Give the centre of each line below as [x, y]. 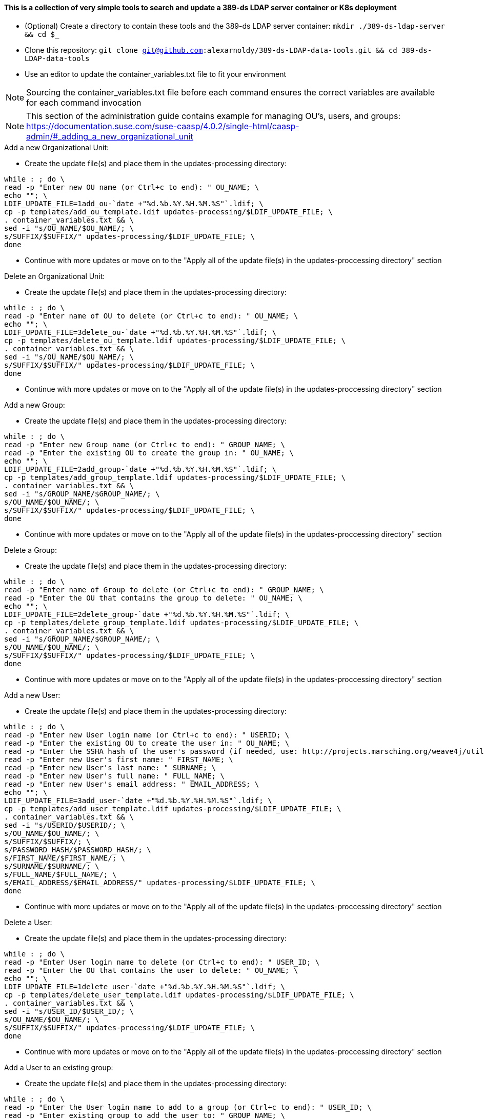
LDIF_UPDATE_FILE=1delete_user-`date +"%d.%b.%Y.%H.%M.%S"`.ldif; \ [145, 986]
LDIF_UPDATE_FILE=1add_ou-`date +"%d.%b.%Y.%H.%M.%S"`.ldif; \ [134, 203]
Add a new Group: [35, 405]
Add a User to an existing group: [59, 1067]
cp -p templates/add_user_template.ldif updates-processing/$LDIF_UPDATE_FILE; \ [173, 808]
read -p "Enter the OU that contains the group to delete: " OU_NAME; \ [153, 598]
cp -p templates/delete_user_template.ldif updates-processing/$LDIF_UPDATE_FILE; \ [179, 995]
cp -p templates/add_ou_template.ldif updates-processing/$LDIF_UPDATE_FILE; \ [168, 212]
